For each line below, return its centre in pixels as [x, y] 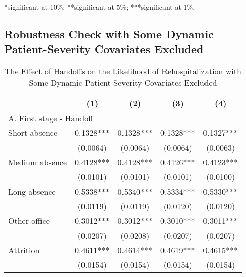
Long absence [32, 192]
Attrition [24, 250]
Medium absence [38, 162]
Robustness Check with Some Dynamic [109, 34]
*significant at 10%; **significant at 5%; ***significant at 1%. [100, 7]
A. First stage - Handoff [51, 118]
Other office [29, 221]
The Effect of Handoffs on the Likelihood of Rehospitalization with [123, 71]
